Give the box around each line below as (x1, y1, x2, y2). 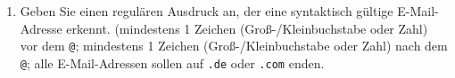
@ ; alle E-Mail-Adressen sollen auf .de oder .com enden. (20, 53, 325, 72)
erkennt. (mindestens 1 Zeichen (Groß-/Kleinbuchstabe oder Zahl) (66, 19, 428, 37)
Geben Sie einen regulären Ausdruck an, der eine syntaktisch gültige (20, 2, 393, 19)
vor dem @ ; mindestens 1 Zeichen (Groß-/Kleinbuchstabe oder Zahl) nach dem (20, 36, 448, 55)
